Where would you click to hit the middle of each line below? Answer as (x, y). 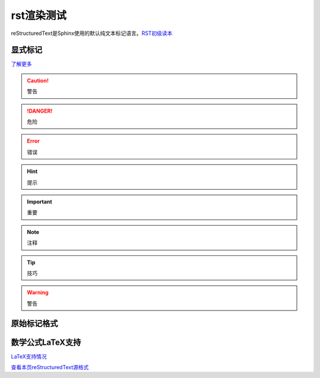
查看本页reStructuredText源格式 (50, 367)
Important (40, 201)
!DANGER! (40, 111)
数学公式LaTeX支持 (46, 342)
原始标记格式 (34, 323)
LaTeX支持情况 (29, 356)
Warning (38, 293)
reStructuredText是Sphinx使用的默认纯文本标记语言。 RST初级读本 (92, 33)
